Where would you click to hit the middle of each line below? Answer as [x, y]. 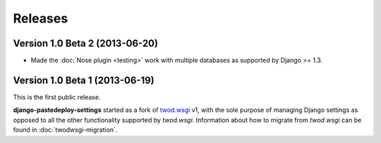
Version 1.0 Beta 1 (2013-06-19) [84, 80]
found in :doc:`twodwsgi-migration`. [65, 130]
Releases [41, 18]
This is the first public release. [57, 97]
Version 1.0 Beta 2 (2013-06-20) [86, 43]
